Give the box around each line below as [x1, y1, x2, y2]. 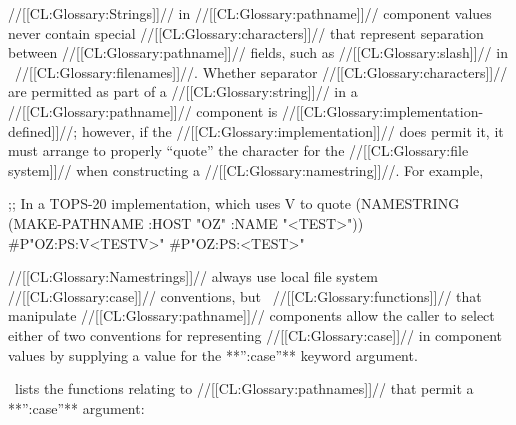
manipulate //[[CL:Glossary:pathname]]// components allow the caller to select [8, 305, 495, 326]
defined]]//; [8, 120, 78, 141]
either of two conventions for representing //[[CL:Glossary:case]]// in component [8, 324, 502, 345]
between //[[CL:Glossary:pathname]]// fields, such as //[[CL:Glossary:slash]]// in [8, 42, 508, 63]
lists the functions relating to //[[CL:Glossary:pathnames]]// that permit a [14, 378, 474, 399]
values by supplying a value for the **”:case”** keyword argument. [8, 344, 418, 365]
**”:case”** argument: [8, 397, 145, 418]
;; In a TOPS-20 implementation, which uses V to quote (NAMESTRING [8, 193, 460, 214]
